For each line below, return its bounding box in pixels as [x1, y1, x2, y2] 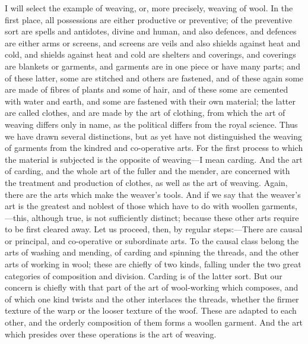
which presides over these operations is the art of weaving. [5, 327, 217, 340]
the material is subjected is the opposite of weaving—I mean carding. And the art [5, 153, 303, 165]
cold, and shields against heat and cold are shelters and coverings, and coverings [5, 48, 296, 61]
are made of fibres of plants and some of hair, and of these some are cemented [5, 83, 288, 96]
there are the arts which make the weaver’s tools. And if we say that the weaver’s [5, 188, 301, 200]
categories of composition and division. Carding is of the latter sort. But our [5, 269, 282, 282]
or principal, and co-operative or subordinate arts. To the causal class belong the [5, 234, 299, 247]
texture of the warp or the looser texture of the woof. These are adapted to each [5, 304, 297, 317]
